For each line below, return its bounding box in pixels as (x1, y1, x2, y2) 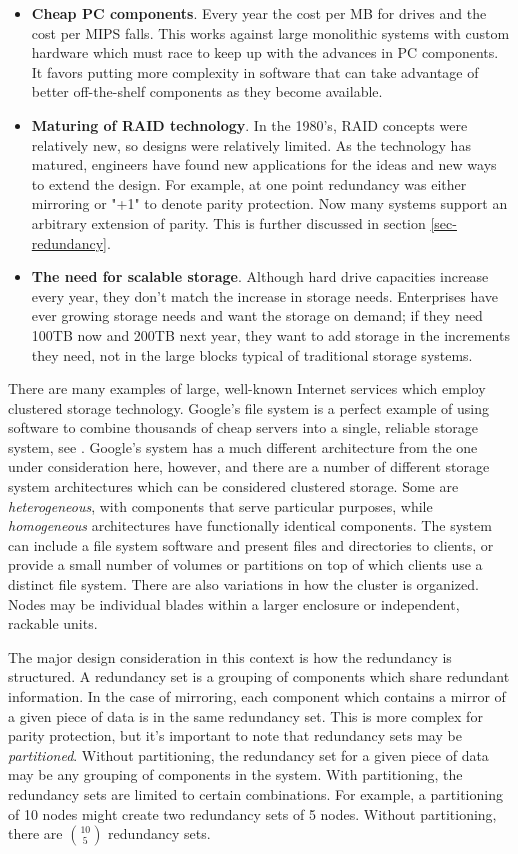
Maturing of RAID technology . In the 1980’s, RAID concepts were (31, 114, 468, 135)
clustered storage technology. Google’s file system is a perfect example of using (8, 397, 489, 418)
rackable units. (8, 613, 98, 634)
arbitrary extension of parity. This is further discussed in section (31, 212, 426, 233)
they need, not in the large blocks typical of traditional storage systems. (31, 344, 473, 365)
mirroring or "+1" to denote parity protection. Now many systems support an (31, 193, 508, 214)
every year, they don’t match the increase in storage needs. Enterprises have (31, 285, 499, 306)
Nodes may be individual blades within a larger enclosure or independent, (8, 593, 460, 614)
